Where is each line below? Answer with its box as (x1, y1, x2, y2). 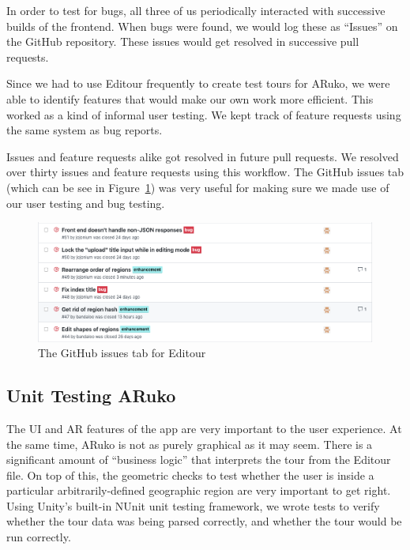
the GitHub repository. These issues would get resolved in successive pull (6, 33, 359, 50)
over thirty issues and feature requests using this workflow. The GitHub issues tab (6, 164, 404, 180)
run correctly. (6, 529, 71, 545)
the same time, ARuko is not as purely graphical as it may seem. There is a (6, 435, 373, 452)
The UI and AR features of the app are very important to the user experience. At (6, 420, 402, 436)
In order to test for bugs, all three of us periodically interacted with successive (6, 2, 386, 18)
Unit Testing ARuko (6, 383, 176, 408)
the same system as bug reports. (6, 122, 163, 138)
